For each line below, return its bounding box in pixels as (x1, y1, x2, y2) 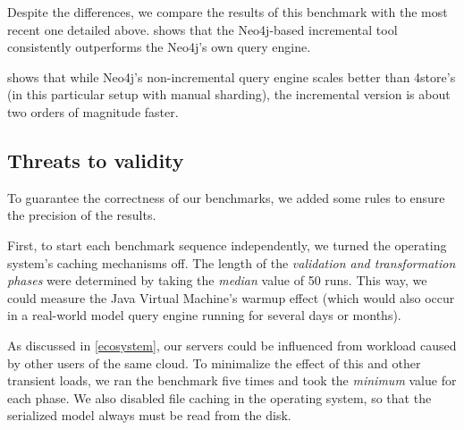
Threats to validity (7, 146, 184, 173)
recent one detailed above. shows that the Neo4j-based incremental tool (7, 20, 398, 38)
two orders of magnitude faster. (7, 102, 179, 121)
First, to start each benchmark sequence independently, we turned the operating (7, 235, 447, 254)
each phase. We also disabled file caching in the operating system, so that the (7, 388, 432, 407)
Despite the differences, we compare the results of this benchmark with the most (7, 3, 448, 21)
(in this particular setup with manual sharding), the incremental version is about (7, 85, 451, 104)
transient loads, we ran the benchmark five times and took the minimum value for (7, 371, 457, 390)
